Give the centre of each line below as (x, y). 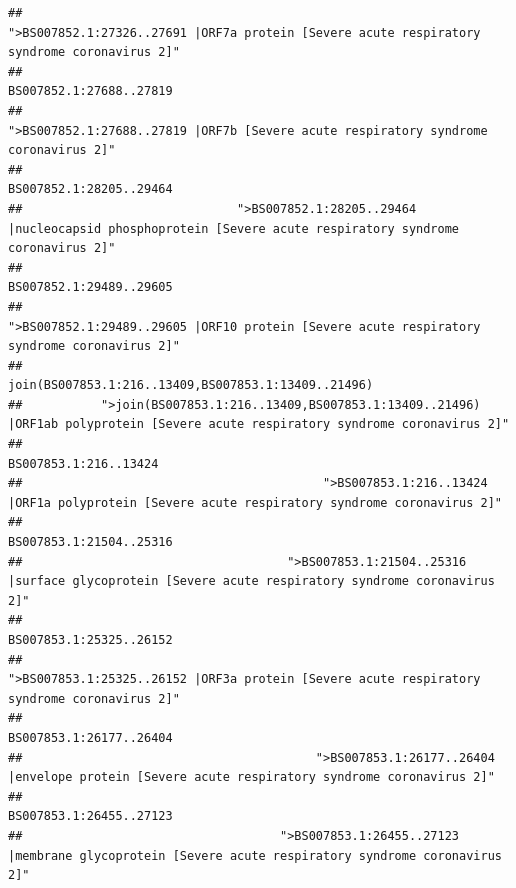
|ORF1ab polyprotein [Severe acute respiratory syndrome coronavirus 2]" (259, 424)
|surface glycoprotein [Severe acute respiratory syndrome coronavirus (251, 581)
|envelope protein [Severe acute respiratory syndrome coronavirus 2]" (251, 777)
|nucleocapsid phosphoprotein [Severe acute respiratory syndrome (234, 228)
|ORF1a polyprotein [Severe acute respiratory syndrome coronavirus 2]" (255, 502)
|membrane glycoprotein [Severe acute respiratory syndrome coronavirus (255, 855)
